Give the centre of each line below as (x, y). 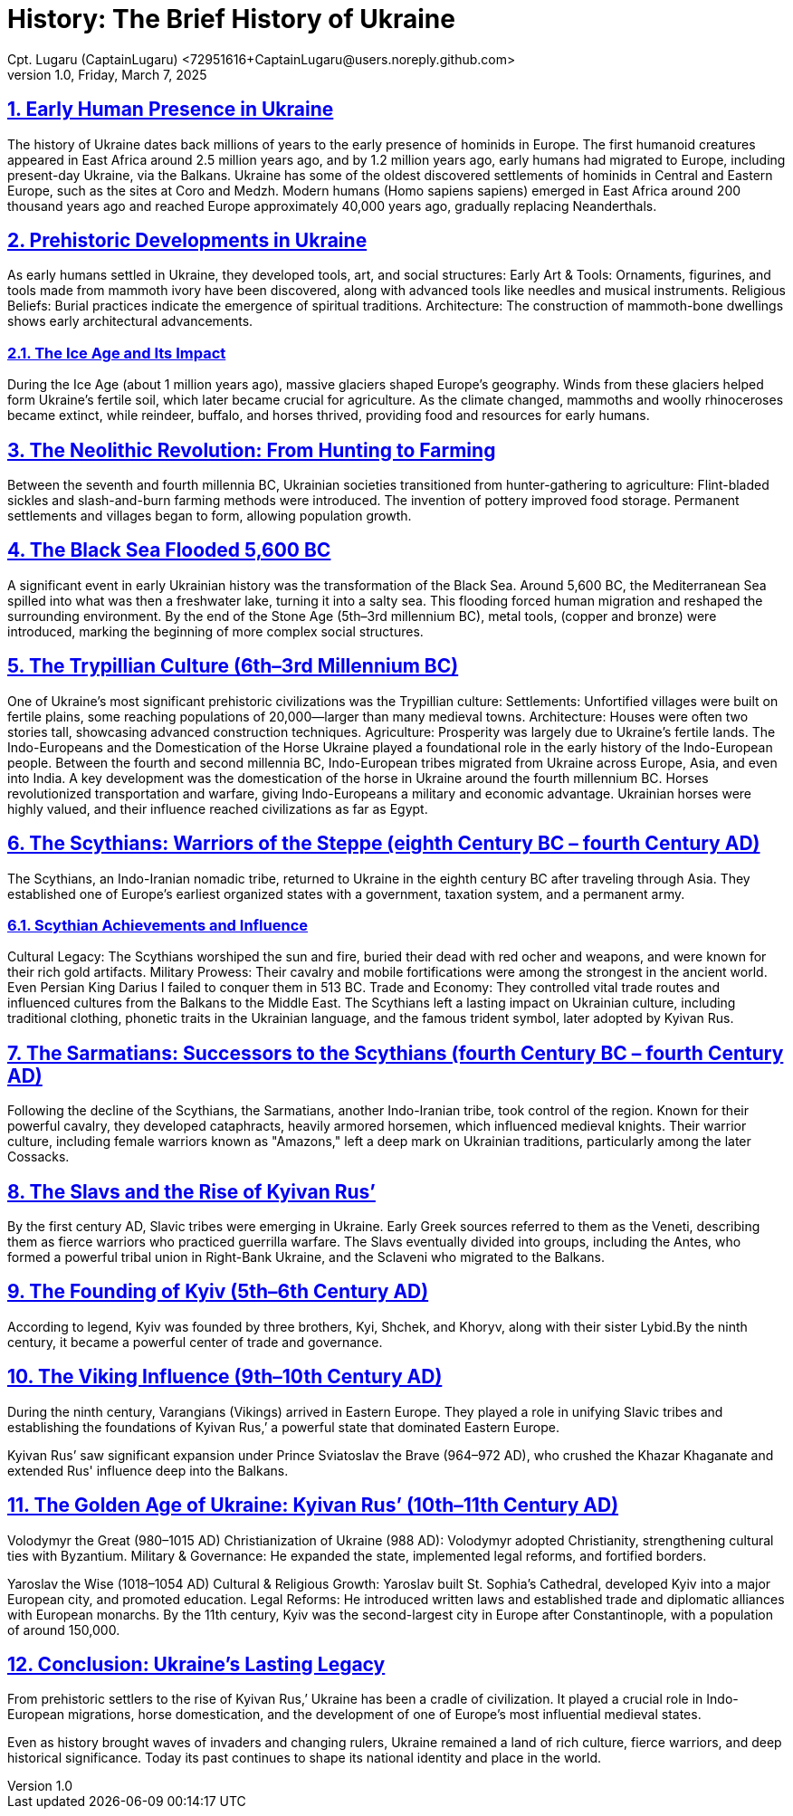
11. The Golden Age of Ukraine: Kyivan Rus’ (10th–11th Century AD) (313, 1505)
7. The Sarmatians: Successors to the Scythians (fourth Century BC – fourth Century (396, 1053)
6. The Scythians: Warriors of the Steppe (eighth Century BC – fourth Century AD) (384, 844)
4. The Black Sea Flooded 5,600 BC (169, 550)
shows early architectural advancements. (130, 321)
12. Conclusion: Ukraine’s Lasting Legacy (196, 1664)
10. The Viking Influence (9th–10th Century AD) (225, 1377)
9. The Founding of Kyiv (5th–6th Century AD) (218, 1292)
